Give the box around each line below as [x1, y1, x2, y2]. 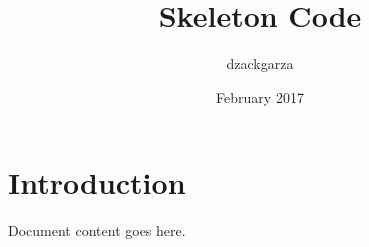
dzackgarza [226, 53, 294, 74]
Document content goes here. [8, 220, 186, 241]
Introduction [8, 162, 186, 203]
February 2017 [216, 86, 304, 107]
